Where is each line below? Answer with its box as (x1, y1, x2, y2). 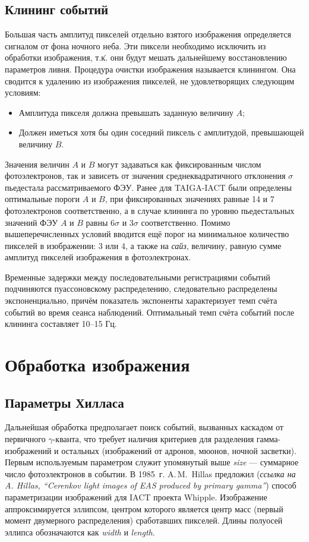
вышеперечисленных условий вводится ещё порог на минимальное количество (5, 228, 289, 240)
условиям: (5, 86, 41, 99)
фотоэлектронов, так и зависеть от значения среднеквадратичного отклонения (5, 169, 286, 182)
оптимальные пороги (5, 193, 80, 205)
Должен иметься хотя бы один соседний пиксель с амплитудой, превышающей (18, 126, 304, 138)
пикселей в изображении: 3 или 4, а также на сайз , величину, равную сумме (5, 239, 282, 251)
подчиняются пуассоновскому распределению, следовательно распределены (5, 282, 278, 295)
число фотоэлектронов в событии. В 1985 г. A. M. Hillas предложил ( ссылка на (5, 467, 296, 480)
